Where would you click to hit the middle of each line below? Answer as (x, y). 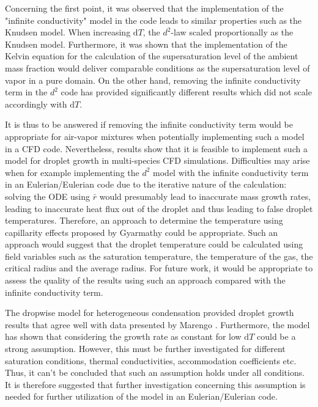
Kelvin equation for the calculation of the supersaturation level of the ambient (152, 56)
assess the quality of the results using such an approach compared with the (145, 280)
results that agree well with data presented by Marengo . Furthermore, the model (157, 324)
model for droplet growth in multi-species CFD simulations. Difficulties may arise (157, 160)
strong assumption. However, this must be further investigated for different (145, 349)
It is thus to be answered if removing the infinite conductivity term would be (149, 124)
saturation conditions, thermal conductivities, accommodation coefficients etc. (151, 360)
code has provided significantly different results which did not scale (186, 92)
